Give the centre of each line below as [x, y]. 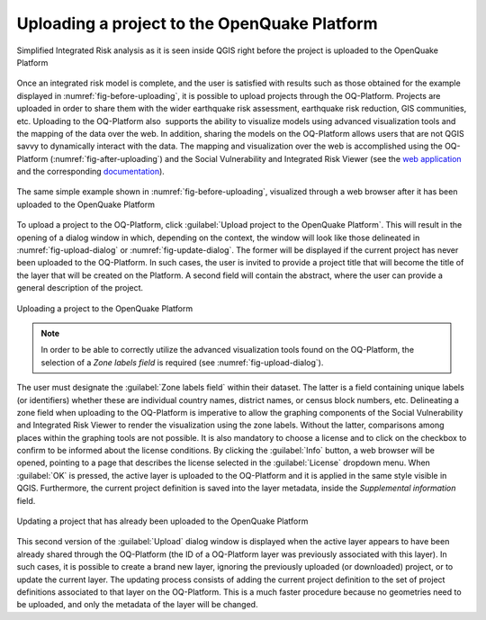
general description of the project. [80, 288]
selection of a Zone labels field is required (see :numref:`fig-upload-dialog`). [182, 362]
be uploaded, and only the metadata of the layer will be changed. [137, 605]
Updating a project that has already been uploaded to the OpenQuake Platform [162, 521]
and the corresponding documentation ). [91, 172]
